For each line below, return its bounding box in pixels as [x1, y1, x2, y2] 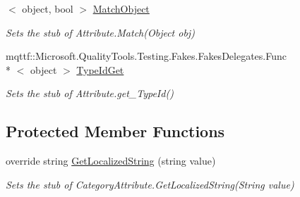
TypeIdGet [76, 62, 124, 77]
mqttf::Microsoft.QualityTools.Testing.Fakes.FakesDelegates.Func [6, 49, 287, 63]
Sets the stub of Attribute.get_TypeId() [6, 86, 174, 101]
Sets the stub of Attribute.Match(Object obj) [6, 25, 195, 39]
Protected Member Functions [6, 120, 225, 142]
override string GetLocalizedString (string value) [6, 153, 216, 168]
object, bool [22, 1, 73, 15]
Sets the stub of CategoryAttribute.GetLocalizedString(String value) [6, 177, 294, 191]
